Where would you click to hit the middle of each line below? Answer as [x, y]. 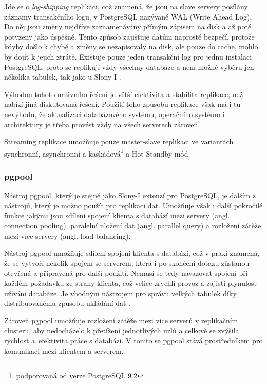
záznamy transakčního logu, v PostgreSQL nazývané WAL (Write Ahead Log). [128, 16]
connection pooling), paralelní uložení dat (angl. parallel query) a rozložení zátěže [133, 225]
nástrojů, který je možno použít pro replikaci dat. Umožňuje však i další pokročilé [133, 205]
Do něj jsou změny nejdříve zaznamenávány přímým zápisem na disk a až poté [128, 26]
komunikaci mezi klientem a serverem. [64, 350]
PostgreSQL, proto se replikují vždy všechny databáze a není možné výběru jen [129, 66]
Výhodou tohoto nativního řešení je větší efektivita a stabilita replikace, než [124, 94]
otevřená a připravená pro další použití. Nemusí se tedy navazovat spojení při [126, 273]
